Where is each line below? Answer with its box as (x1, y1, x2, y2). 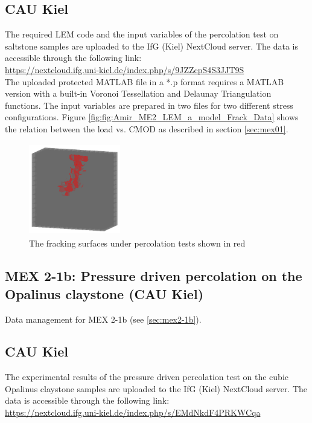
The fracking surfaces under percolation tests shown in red (29, 237, 246, 250)
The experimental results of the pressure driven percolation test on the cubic (5, 370, 288, 383)
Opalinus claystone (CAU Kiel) (5, 284, 204, 303)
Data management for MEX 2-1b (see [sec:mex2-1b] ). (5, 312, 202, 325)
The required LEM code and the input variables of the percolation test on (5, 28, 279, 40)
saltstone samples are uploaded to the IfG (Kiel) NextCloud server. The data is (5, 39, 298, 52)
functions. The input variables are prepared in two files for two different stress (5, 98, 293, 111)
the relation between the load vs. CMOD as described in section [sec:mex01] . (5, 122, 288, 135)
